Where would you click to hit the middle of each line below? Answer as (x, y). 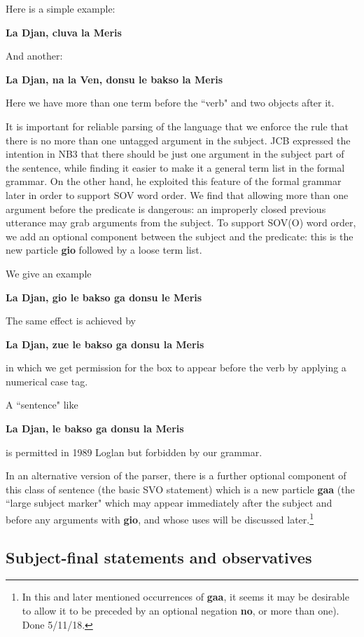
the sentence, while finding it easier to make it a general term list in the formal (175, 167)
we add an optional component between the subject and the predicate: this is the (180, 236)
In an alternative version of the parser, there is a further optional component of (176, 475)
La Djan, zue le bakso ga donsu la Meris (105, 344)
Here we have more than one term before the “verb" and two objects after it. (170, 103)
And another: (34, 56)
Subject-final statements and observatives (159, 557)
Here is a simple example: (61, 8)
